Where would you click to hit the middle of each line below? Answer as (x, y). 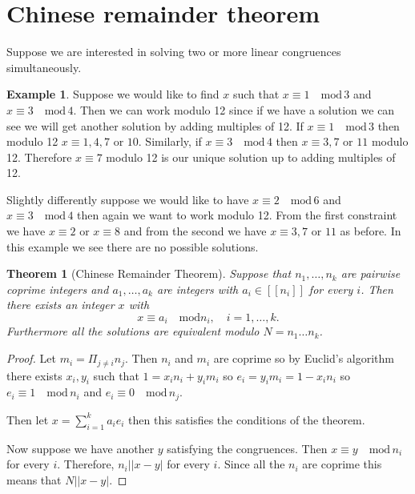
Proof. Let (31, 358)
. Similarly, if (170, 141)
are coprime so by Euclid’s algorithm (304, 358)
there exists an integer (60, 305)
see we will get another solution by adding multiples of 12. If (155, 125)
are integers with (197, 289)
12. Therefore (39, 157)
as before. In (371, 231)
